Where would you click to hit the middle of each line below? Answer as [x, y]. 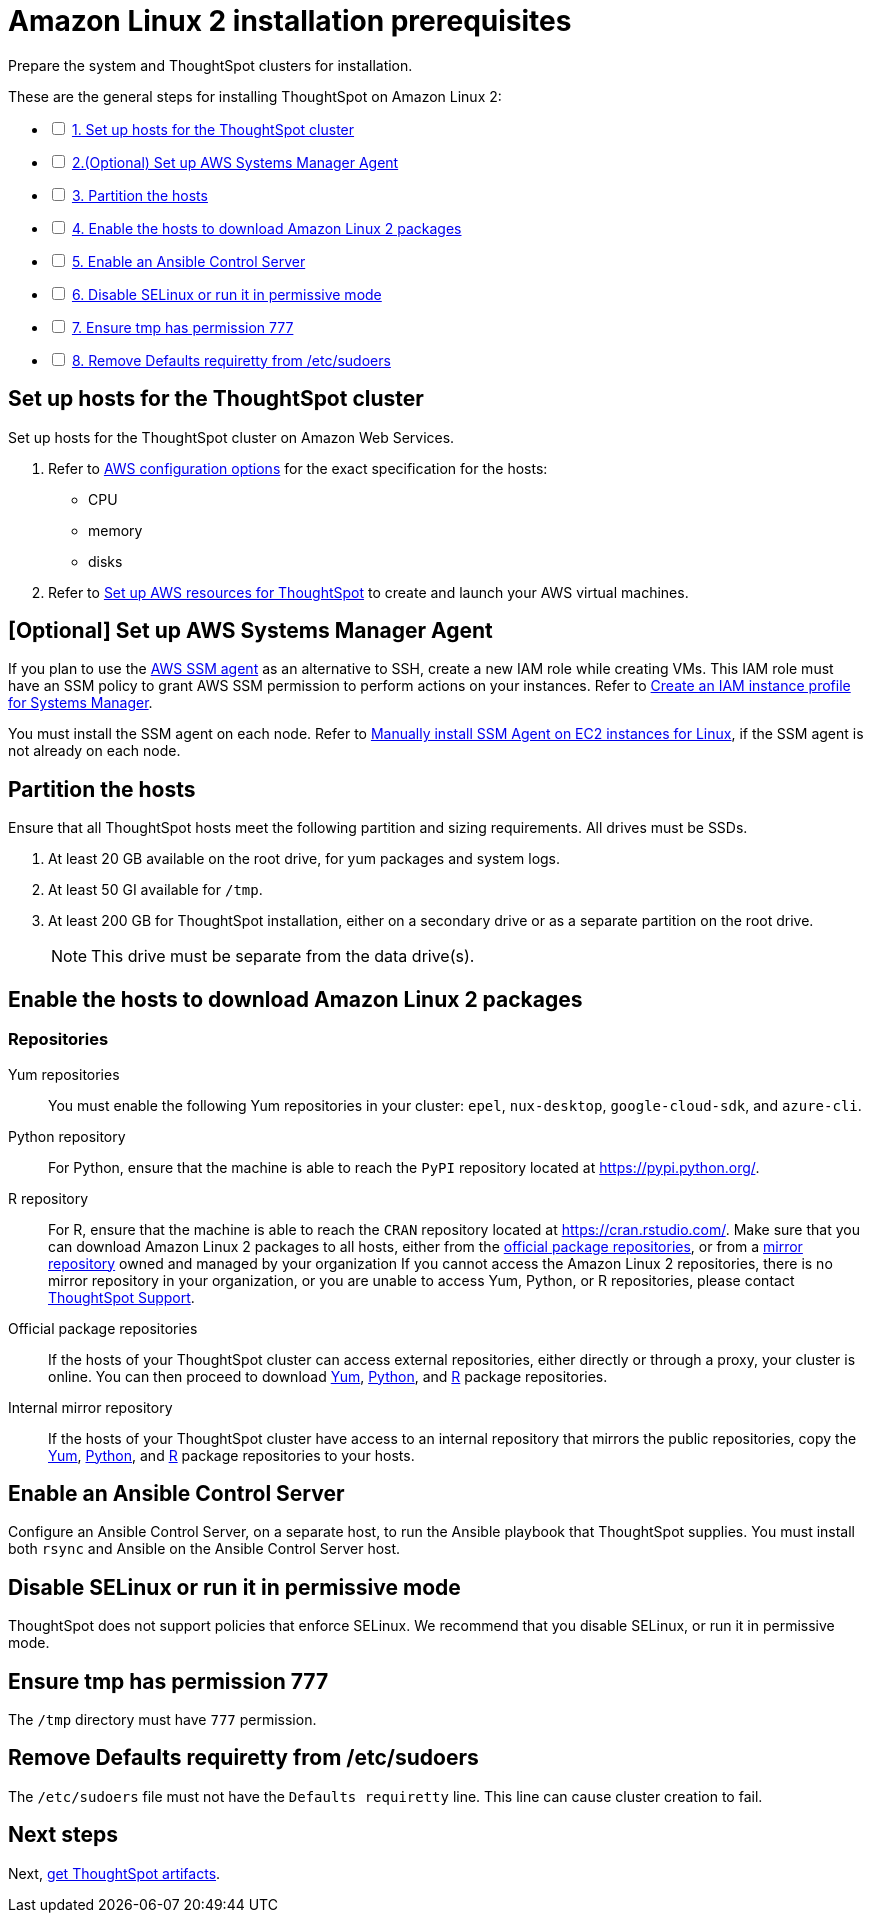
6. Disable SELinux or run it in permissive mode [226, 294]
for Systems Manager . [80, 703]
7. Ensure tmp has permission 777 [182, 327]
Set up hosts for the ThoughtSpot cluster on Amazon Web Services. [231, 437]
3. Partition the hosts [139, 195]
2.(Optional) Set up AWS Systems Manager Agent [235, 162]
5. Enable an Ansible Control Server [188, 261]
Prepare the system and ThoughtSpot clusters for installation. [210, 65]
